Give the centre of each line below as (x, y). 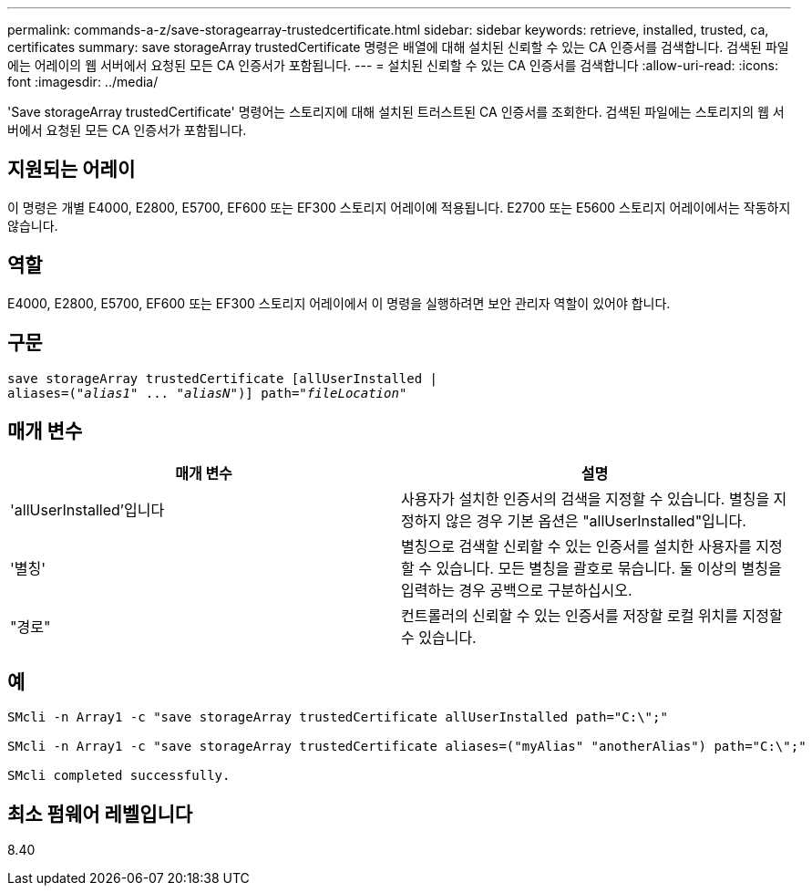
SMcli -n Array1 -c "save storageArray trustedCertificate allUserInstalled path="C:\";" (338, 717)
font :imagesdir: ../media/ (83, 82)
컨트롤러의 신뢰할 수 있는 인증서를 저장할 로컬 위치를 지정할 (592, 616)
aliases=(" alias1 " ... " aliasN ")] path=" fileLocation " (207, 393)
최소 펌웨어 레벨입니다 (100, 814)
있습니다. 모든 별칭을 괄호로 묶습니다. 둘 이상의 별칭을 (609, 569)
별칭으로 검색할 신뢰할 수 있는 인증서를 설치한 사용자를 (576, 547)
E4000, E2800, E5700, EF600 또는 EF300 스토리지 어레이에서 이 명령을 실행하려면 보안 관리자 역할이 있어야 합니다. (339, 303)
